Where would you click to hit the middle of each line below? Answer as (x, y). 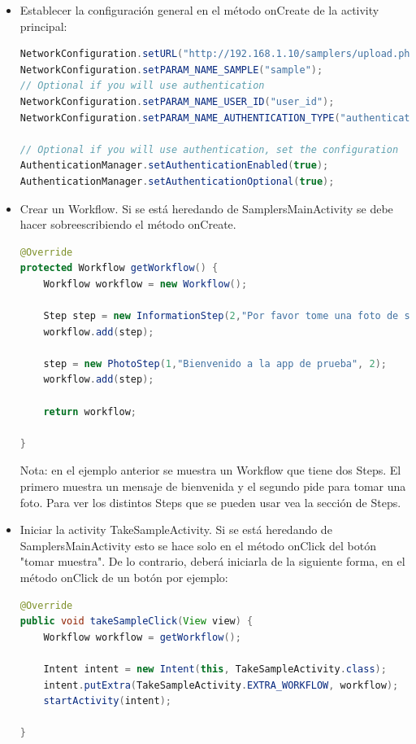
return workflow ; (90, 411)
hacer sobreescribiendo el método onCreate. (128, 224)
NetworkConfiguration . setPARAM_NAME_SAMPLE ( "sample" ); (171, 70)
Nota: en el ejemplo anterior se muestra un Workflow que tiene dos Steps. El (210, 470)
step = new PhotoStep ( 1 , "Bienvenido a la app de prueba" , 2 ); (215, 363)
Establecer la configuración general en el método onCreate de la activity (199, 10)
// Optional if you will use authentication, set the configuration (209, 149)
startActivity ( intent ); (107, 701)
